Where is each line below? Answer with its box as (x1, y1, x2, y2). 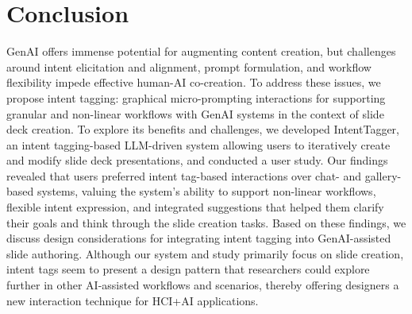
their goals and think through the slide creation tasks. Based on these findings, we (6, 214, 406, 231)
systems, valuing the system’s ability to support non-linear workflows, (37, 183, 376, 200)
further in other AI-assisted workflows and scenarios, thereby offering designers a (6, 277, 399, 293)
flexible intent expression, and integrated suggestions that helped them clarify (6, 199, 384, 215)
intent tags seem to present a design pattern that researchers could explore (6, 261, 370, 277)
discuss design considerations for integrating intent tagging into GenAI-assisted (6, 230, 391, 246)
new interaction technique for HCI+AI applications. (6, 292, 259, 308)
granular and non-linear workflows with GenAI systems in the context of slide (6, 105, 384, 122)
